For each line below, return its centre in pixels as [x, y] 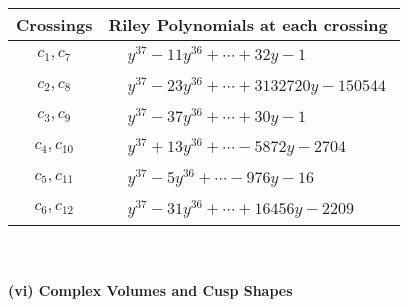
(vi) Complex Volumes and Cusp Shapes [150, 290]
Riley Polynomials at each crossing [248, 24]
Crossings [54, 24]
